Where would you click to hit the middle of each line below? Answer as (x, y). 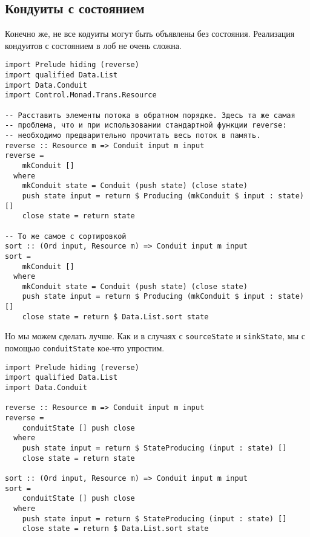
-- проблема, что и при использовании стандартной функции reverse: (146, 125)
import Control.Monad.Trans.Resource (81, 95)
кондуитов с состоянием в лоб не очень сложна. (93, 45)
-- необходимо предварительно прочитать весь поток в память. (133, 135)
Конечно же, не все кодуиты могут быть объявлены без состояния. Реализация (150, 34)
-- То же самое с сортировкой (66, 236)
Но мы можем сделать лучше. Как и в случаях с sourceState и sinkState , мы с (155, 336)
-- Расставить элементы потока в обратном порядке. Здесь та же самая (150, 115)
